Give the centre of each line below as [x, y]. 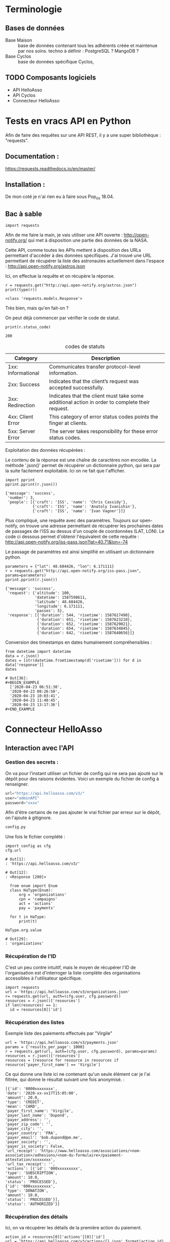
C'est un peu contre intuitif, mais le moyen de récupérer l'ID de [71, 967]
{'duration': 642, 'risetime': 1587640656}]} [86, 633]
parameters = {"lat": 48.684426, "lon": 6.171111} [60, 566]
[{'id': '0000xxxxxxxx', [31, 1089]
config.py [16, 827]
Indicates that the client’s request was [94, 381]
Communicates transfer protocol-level [95, 367]
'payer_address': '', [28, 1120]
